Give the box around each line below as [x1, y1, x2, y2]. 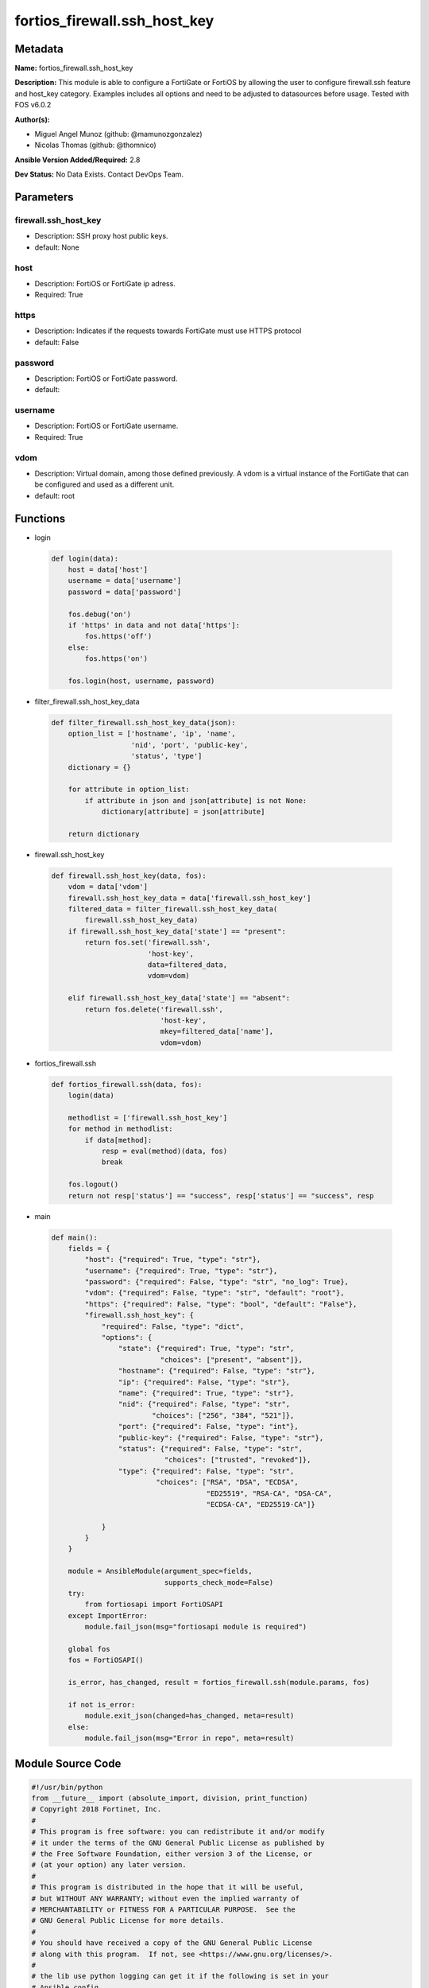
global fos [68, 1644, 110, 1653]
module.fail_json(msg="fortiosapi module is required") [84, 1622, 307, 1632]
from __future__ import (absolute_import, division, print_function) [31, 1794, 308, 1803]
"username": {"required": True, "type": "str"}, [84, 1266, 278, 1276]
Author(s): [14, 115, 51, 124]
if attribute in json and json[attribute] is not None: [84, 796, 307, 805]
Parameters [14, 191, 74, 204]
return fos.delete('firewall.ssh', [84, 1004, 224, 1014]
